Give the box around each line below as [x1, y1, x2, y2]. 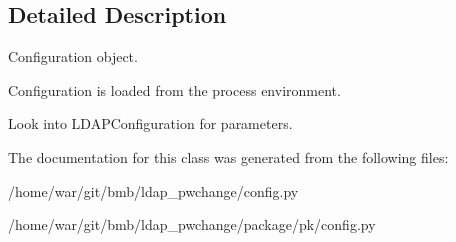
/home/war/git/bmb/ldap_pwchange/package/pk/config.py [8, 214, 376, 235]
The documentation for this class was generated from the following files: [8, 146, 449, 167]
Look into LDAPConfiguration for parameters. [8, 113, 293, 134]
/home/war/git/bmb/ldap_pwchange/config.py [8, 180, 299, 201]
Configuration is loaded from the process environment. [8, 79, 341, 100]
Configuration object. [8, 46, 138, 67]
